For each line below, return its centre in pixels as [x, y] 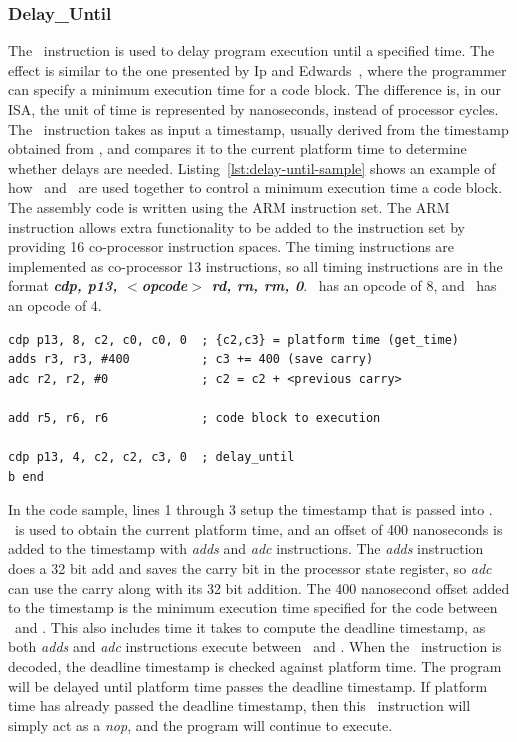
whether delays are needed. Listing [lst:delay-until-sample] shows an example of [252, 167]
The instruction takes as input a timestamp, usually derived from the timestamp [258, 128]
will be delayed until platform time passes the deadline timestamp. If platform [248, 685]
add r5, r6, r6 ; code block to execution [194, 417]
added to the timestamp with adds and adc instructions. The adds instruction [246, 548]
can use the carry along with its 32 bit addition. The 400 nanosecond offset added [259, 587]
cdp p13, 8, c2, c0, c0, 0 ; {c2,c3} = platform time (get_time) [234, 339]
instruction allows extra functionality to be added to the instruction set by [237, 226]
